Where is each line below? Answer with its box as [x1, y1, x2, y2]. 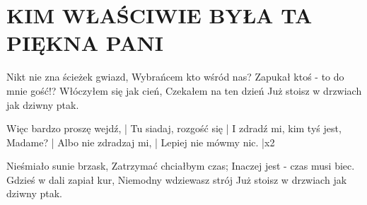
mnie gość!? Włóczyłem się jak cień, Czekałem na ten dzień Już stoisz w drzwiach [6, 83, 362, 98]
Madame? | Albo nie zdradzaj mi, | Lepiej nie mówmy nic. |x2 [6, 134, 275, 149]
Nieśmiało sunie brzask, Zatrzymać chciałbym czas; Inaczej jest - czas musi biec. [6, 158, 355, 173]
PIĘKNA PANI [6, 28, 163, 57]
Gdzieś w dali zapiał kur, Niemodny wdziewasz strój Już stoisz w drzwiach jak [6, 172, 347, 187]
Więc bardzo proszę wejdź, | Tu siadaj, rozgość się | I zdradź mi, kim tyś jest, [6, 121, 342, 136]
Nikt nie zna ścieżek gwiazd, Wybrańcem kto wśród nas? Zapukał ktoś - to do [6, 69, 344, 84]
